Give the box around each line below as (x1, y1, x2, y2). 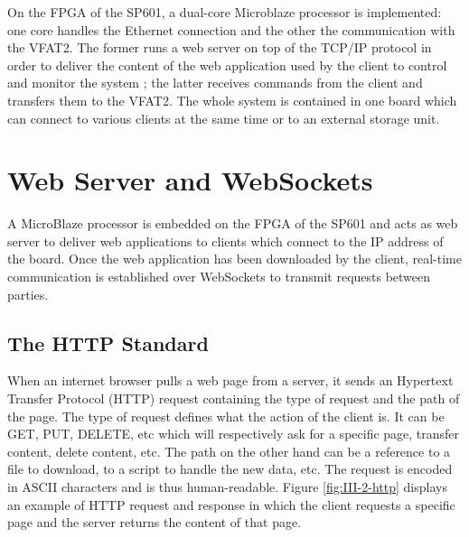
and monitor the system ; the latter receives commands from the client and (7, 73, 423, 92)
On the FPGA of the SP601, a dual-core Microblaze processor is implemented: (7, 3, 442, 21)
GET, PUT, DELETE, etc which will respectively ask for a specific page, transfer (7, 424, 460, 443)
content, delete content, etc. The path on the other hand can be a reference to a (7, 441, 451, 460)
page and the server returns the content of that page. (7, 513, 302, 532)
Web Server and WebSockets (7, 162, 373, 199)
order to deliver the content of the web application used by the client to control (7, 55, 447, 74)
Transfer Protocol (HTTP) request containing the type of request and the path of (7, 389, 460, 408)
